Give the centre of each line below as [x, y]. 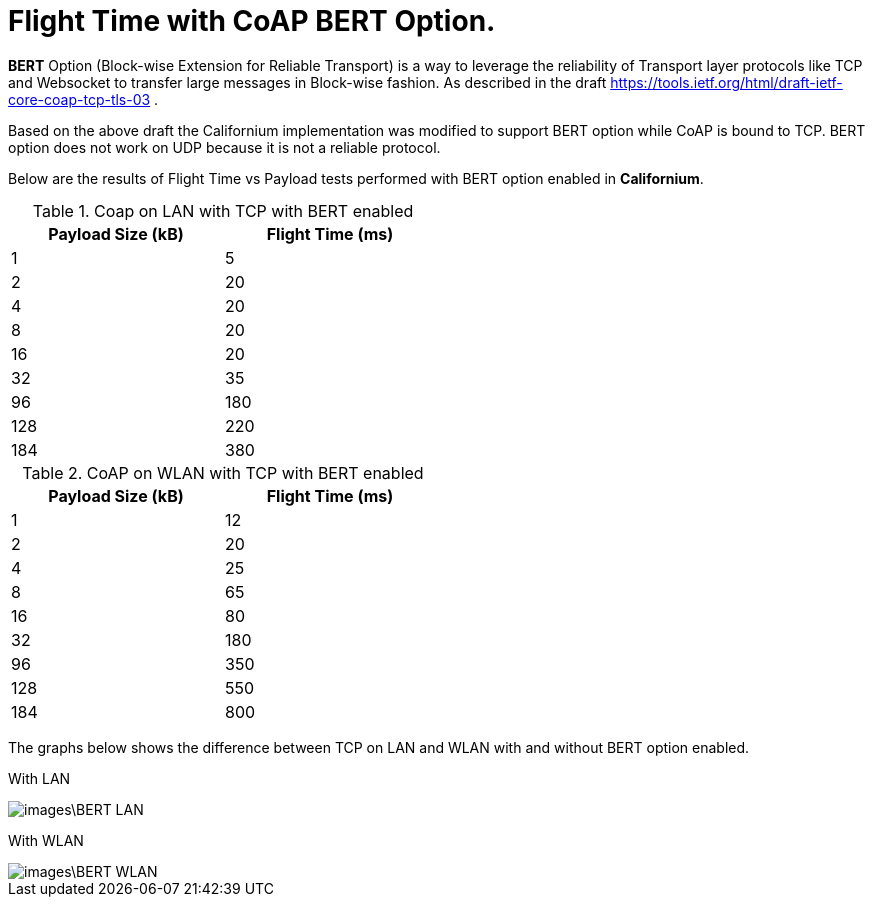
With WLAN [46, 840]
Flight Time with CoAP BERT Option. [252, 21]
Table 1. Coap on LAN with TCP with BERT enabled [223, 210]
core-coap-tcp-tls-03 [79, 99]
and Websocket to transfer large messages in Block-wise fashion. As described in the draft [307, 82]
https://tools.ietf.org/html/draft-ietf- [726, 82]
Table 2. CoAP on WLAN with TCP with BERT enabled [223, 472]
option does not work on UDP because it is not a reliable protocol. [224, 147]
